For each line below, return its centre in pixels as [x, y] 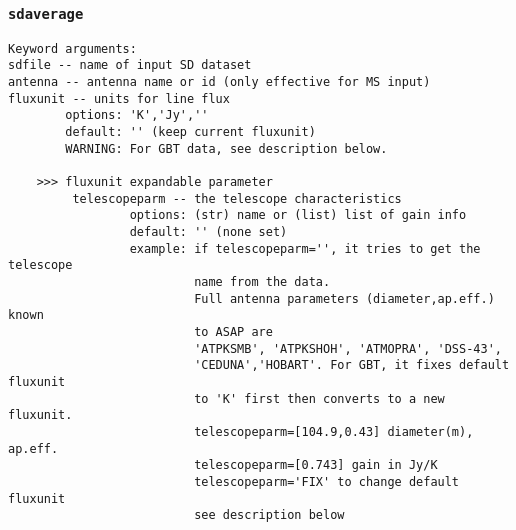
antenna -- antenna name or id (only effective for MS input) [219, 82]
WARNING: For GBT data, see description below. [226, 148]
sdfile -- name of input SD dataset [130, 65]
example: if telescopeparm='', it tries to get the [305, 248]
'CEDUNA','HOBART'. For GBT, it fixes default [352, 365]
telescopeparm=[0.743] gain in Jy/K [316, 465]
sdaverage [46, 13]
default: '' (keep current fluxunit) [190, 132]
